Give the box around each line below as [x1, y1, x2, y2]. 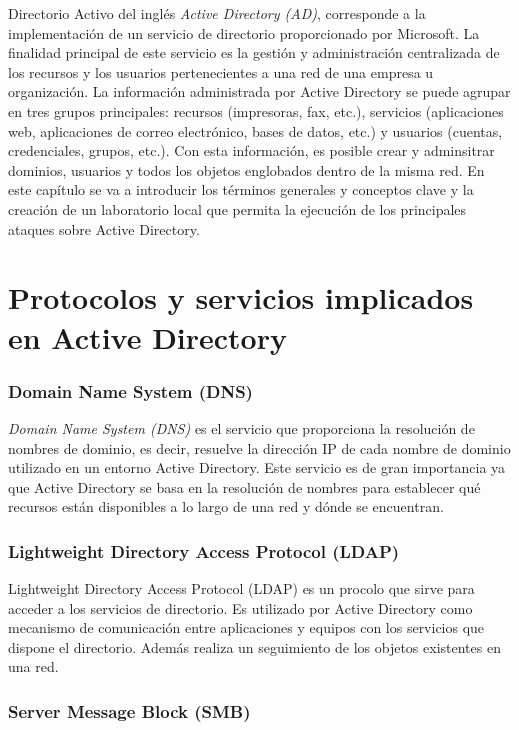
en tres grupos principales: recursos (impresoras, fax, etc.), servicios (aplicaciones [8, 100, 504, 121]
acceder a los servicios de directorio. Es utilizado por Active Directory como [8, 597, 473, 618]
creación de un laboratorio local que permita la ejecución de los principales [8, 198, 467, 219]
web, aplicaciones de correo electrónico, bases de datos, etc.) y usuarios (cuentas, [8, 120, 503, 141]
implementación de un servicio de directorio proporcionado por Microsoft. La [8, 22, 480, 43]
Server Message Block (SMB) [8, 698, 251, 723]
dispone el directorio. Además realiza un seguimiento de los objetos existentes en [8, 636, 501, 657]
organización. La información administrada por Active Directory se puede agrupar [8, 81, 511, 102]
